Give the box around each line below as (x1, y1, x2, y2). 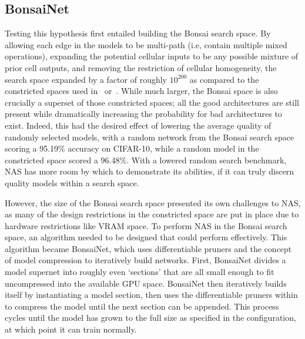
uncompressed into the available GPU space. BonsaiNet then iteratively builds (5, 277, 287, 289)
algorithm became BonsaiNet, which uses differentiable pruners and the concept (5, 242, 292, 254)
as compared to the (189, 73, 259, 85)
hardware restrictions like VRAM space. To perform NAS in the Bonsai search (5, 219, 287, 231)
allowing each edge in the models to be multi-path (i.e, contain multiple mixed (5, 38, 287, 51)
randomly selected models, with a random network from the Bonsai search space (5, 130, 294, 143)
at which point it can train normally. (5, 323, 137, 335)
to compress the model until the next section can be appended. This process (5, 300, 279, 312)
